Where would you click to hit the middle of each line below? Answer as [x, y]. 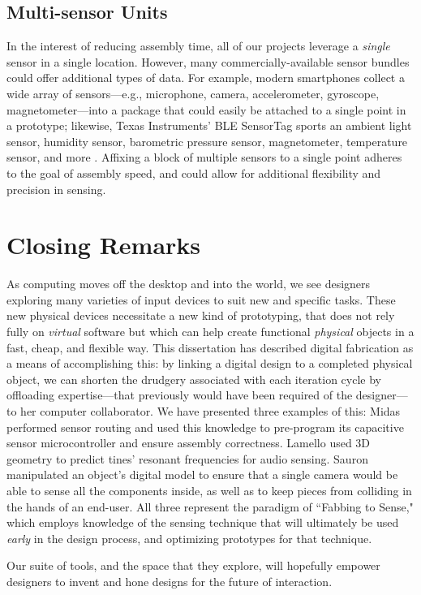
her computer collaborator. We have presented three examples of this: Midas [210, 411]
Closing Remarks [104, 245]
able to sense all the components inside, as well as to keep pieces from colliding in [209, 490]
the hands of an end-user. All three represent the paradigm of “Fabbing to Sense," [210, 506]
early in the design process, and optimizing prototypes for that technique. [189, 538]
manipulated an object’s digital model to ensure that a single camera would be [202, 474]
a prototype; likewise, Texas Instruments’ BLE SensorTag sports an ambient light [209, 125]
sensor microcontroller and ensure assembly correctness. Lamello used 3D [189, 443]
